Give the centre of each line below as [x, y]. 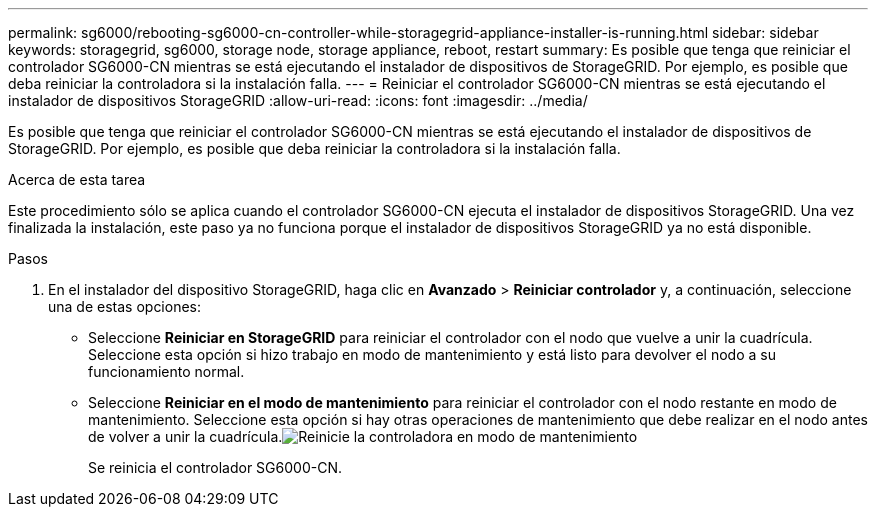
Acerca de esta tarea [77, 179]
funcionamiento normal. [166, 371]
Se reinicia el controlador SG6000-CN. [215, 467]
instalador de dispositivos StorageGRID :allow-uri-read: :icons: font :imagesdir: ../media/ [298, 100]
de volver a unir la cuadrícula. [185, 436]
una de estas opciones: [125, 306]
